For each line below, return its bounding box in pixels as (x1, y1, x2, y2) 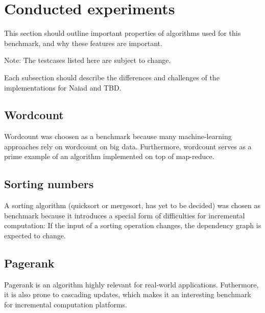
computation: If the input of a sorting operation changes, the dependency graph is (4, 220, 261, 231)
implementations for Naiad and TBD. (4, 82, 122, 93)
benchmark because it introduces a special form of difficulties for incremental (4, 210, 245, 220)
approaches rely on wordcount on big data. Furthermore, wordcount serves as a (4, 141, 252, 151)
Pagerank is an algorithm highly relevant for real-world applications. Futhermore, (4, 279, 259, 289)
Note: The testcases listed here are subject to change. (4, 55, 171, 65)
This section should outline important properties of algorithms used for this (4, 28, 241, 38)
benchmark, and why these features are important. (4, 37, 162, 48)
